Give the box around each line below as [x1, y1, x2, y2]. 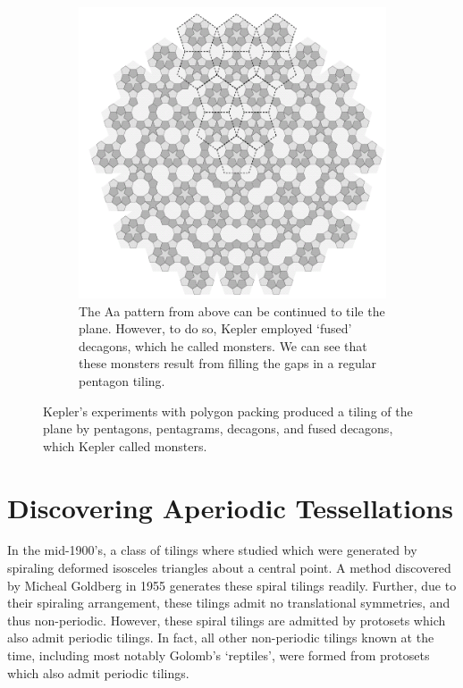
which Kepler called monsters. [43, 436, 207, 455]
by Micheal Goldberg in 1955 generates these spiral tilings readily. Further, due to [7, 575, 457, 594]
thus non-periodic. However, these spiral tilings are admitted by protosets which [7, 610, 446, 629]
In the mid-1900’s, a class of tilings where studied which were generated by [7, 541, 417, 559]
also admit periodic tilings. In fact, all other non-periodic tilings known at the [7, 628, 434, 647]
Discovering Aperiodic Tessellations [7, 489, 453, 525]
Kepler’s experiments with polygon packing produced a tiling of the [43, 401, 413, 420]
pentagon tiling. [79, 371, 165, 390]
